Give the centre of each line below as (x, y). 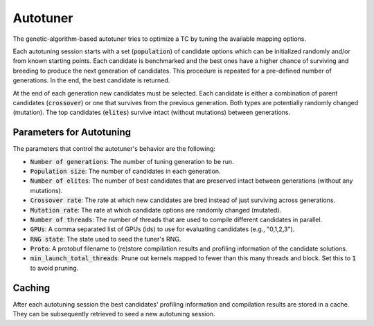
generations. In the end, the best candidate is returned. (91, 80)
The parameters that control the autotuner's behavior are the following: (114, 149)
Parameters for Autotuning (72, 133)
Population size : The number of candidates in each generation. (125, 171)
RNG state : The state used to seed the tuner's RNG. (106, 239)
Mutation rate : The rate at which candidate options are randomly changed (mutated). (156, 210)
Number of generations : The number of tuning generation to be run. (132, 161)
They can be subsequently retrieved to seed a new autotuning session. (114, 314)
